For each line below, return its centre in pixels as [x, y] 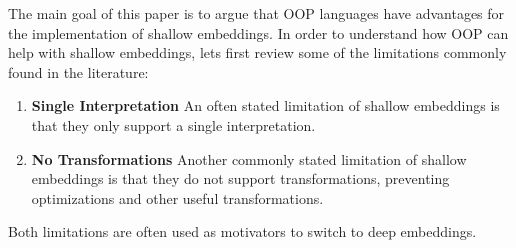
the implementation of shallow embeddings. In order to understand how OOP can [258, 32]
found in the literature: [78, 71]
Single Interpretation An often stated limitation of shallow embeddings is [265, 105]
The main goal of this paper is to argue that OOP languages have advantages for [256, 13]
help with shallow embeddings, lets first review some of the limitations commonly [257, 52]
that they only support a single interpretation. [173, 124]
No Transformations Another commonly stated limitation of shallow [249, 158]
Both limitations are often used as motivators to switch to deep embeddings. [242, 231]
